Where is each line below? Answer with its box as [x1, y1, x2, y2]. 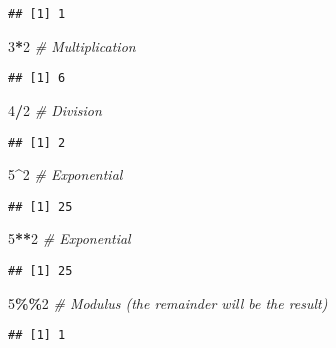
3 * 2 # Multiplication [8, 35, 136, 56]
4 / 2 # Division [8, 99, 102, 120]
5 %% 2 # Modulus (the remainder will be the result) [8, 292, 328, 313]
